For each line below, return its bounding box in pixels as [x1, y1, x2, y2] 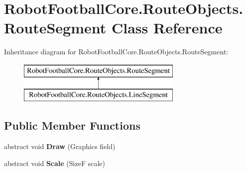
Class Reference [111, 17, 223, 38]
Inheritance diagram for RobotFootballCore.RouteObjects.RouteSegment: [4, 46, 229, 57]
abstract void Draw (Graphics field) [4, 141, 116, 152]
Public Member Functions [4, 118, 140, 133]
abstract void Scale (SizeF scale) [4, 158, 105, 168]
